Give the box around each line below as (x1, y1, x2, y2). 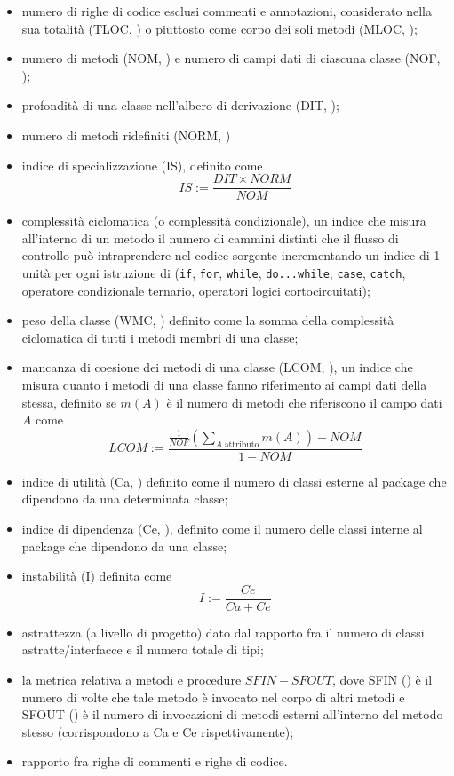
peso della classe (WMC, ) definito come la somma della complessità (21, 311, 394, 329)
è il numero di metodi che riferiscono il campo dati (166, 392, 442, 411)
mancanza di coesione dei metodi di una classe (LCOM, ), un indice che (21, 358, 413, 376)
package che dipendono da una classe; (21, 536, 227, 555)
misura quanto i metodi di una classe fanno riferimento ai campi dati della (21, 376, 427, 394)
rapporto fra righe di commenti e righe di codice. (21, 752, 288, 771)
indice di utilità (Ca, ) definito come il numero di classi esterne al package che (21, 471, 447, 490)
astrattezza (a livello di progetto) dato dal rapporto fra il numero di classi (21, 622, 425, 641)
